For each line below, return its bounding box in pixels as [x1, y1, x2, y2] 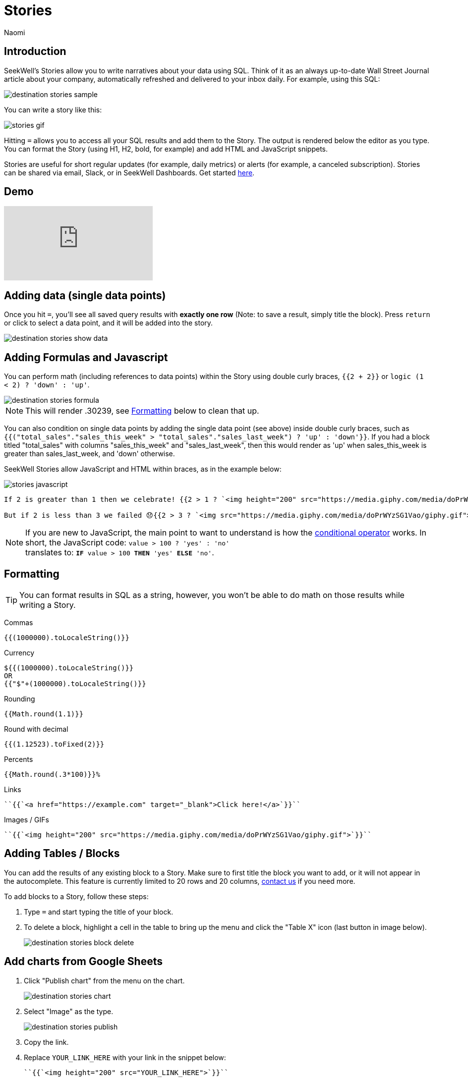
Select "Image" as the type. [24, 1007, 114, 1016]
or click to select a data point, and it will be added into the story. [4, 319, 213, 327]
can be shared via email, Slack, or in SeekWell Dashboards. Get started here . [4, 168, 255, 177]
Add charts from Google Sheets [4, 955, 163, 968]
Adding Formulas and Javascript [4, 351, 168, 364]
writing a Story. [19, 599, 76, 610]
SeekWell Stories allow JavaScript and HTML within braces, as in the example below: [4, 465, 282, 474]
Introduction [4, 45, 66, 58]
